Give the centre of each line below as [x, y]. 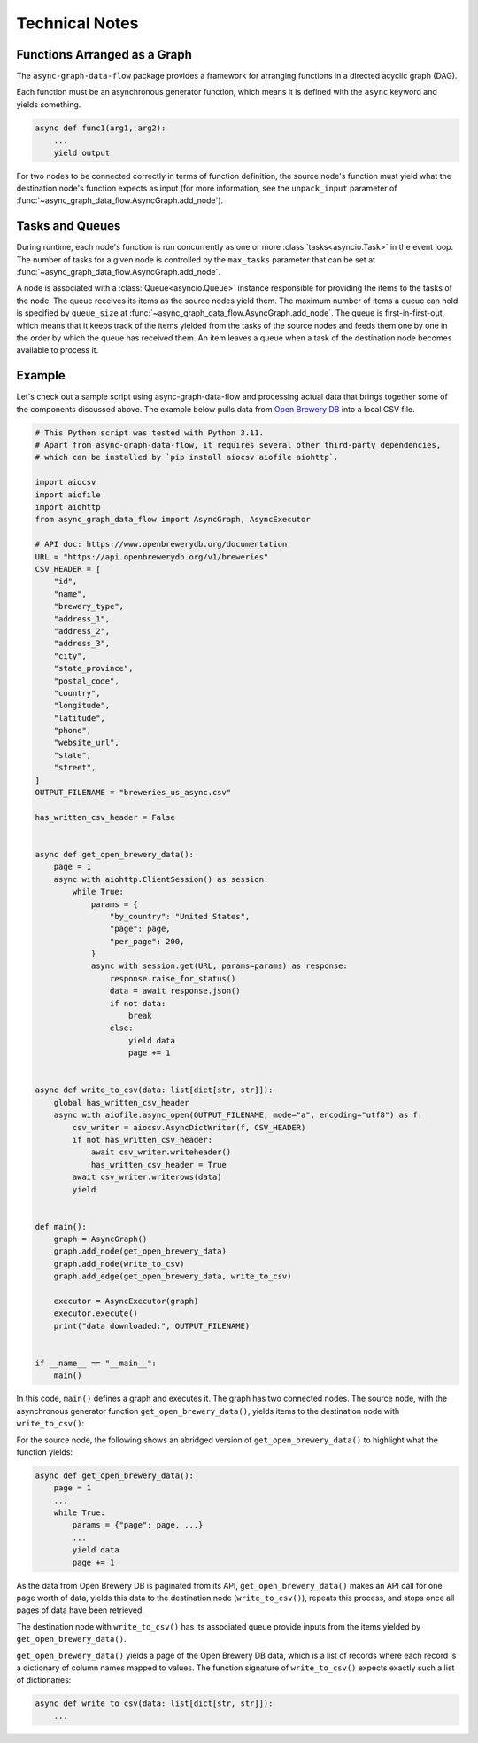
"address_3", [82, 644]
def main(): [61, 1227]
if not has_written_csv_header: [142, 1140]
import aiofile [68, 495]
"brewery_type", [89, 606]
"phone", [73, 731]
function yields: [45, 1452]
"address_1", [82, 619]
